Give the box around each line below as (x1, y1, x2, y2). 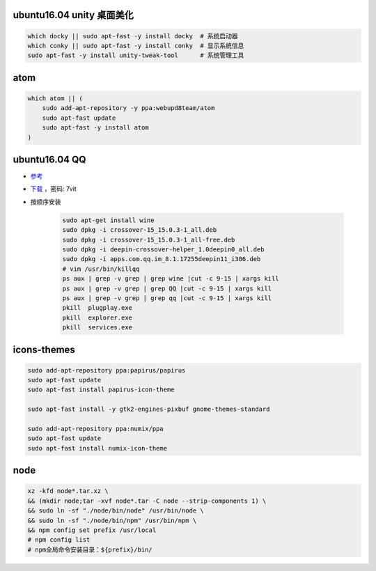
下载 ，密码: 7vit (30, 185, 77, 193)
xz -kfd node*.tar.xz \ (27, 487, 109, 495)
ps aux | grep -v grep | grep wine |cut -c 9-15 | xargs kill (62, 275, 279, 283)
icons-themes (13, 343, 76, 355)
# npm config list (27, 536, 91, 544)
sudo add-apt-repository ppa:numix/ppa (27, 425, 164, 433)
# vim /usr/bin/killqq (62, 265, 140, 273)
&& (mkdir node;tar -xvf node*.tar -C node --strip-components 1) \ (27, 496, 267, 505)
